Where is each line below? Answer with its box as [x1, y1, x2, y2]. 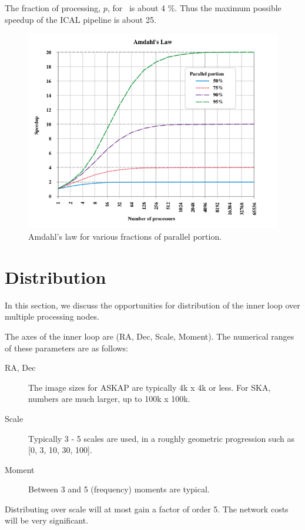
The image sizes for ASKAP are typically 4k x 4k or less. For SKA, [28, 381, 271, 393]
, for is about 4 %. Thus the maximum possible [107, 2, 281, 14]
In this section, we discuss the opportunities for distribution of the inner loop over [5, 298, 300, 311]
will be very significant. [5, 514, 89, 526]
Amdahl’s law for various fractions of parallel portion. [28, 230, 222, 243]
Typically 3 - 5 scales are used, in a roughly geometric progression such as [28, 432, 294, 444]
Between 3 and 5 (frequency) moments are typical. [28, 483, 210, 495]
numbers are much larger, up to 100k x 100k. [28, 393, 190, 405]
